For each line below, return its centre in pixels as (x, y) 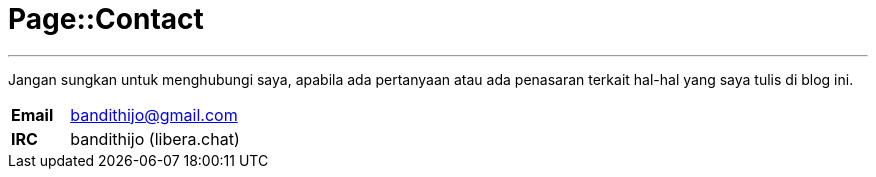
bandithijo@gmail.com (154, 114)
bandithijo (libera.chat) (155, 138)
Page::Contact (106, 19)
